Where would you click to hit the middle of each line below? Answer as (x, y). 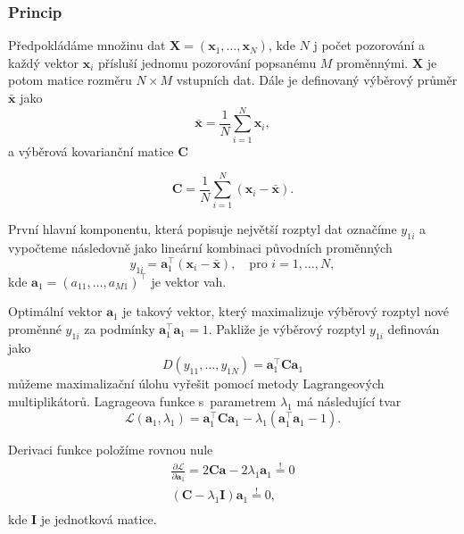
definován (414, 328)
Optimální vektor (55, 311)
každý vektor (43, 62)
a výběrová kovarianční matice (91, 150)
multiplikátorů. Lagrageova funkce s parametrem (142, 400)
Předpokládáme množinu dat (87, 45)
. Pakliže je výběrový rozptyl (287, 328)
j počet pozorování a (369, 45)
